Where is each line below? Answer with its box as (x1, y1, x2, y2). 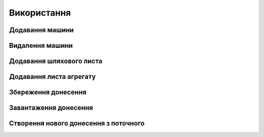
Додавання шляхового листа (9, 57, 103, 65)
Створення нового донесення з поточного (9, 119, 145, 128)
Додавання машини (9, 26, 74, 34)
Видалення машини (9, 41, 73, 50)
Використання (9, 7, 71, 18)
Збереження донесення (9, 88, 87, 97)
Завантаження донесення (9, 104, 93, 112)
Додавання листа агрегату (9, 73, 96, 81)
